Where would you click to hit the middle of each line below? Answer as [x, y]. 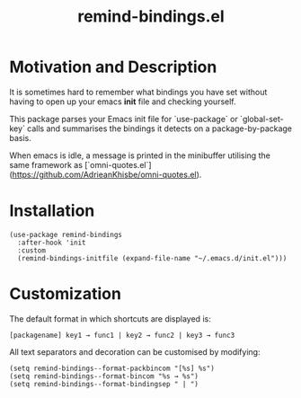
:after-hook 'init [52, 243]
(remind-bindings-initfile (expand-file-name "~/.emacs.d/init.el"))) [152, 258]
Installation [52, 211]
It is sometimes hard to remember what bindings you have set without [138, 92]
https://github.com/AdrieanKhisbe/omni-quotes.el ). [107, 174]
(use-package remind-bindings [66, 234]
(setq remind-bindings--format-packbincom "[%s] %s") [112, 368]
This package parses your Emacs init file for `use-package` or [124, 119]
